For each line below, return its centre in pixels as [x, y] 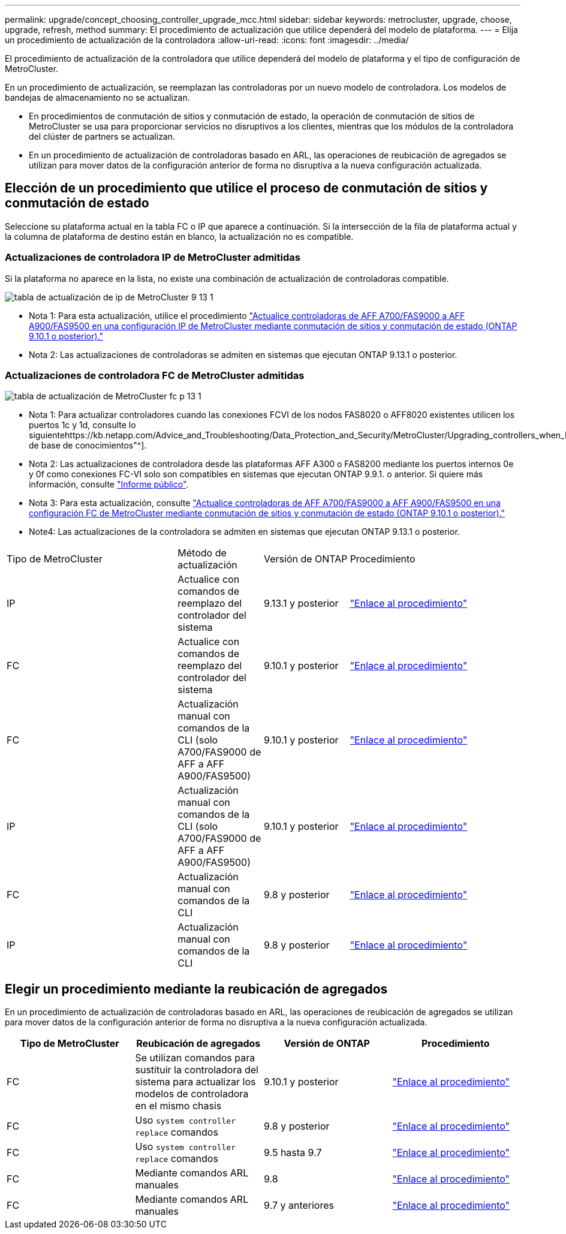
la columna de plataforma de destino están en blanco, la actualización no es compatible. [179, 236]
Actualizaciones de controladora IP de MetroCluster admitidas [153, 258]
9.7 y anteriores [299, 1206]
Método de [202, 553]
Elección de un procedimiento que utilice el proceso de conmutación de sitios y [246, 188]
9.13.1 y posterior [301, 604]
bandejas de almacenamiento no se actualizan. [97, 97]
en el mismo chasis [178, 1106]
